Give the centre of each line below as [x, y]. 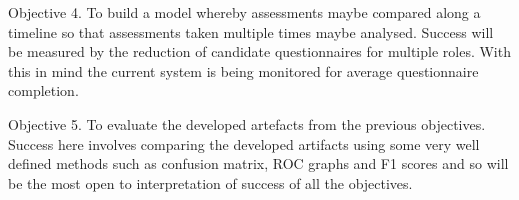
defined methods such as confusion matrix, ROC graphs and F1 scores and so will [258, 163]
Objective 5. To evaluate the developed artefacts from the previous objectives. [247, 123]
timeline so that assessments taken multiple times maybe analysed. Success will [251, 31]
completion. [43, 90]
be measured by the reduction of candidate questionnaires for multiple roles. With [259, 51]
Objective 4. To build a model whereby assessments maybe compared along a [244, 12]
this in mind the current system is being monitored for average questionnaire [243, 70]
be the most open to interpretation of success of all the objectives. [210, 182]
